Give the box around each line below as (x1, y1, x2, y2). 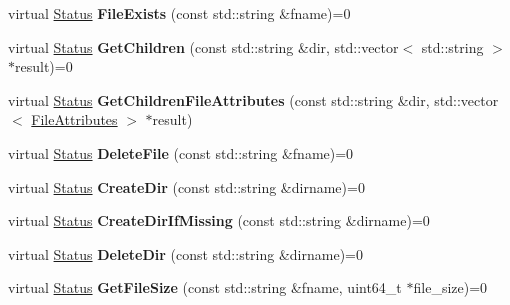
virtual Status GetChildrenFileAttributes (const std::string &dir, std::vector (8, 89, 499, 110)
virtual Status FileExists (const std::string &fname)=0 (8, 3, 351, 23)
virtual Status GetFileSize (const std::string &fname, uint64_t (8, 277, 402, 298)
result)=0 (15, 56, 73, 77)
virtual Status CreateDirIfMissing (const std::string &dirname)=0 (8, 210, 430, 231)
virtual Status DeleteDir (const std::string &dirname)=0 (8, 243, 363, 264)
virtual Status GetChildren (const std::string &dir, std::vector (8, 36, 399, 57)
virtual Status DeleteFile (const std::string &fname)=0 (8, 142, 354, 163)
